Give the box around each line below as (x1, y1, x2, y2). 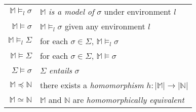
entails (49, 64, 72, 76)
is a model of (48, 6, 94, 17)
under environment (104, 6, 171, 17)
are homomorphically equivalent (72, 94, 184, 105)
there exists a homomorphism (40, 79, 144, 91)
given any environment (64, 20, 145, 32)
